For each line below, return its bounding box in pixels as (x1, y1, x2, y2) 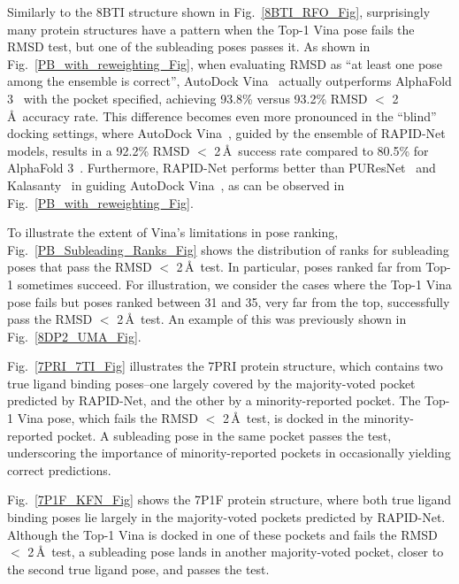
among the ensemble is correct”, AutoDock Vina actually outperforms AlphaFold (7, 72, 452, 90)
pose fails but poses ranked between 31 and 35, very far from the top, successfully (7, 292, 450, 311)
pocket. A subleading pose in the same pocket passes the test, (57, 426, 392, 444)
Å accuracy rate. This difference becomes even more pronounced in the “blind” (7, 106, 437, 125)
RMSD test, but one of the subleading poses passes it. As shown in (7, 37, 371, 56)
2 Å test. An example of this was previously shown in (117, 310, 407, 328)
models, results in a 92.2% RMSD (7, 141, 190, 159)
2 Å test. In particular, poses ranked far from (176, 257, 422, 276)
